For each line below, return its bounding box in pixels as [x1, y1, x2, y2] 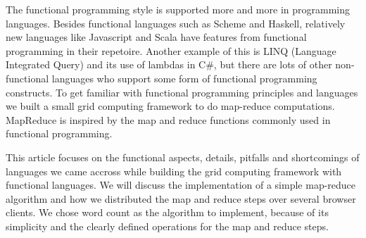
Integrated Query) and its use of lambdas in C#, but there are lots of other [6, 57, 332, 72]
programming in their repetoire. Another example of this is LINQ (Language [6, 43, 336, 58]
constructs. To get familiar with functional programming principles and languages [6, 84, 358, 99]
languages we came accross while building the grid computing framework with [6, 163, 342, 178]
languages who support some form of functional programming [51, 70, 317, 85]
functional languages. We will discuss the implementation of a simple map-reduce [6, 177, 356, 192]
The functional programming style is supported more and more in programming [6, 2, 350, 16]
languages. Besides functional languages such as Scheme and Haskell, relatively [6, 15, 346, 30]
